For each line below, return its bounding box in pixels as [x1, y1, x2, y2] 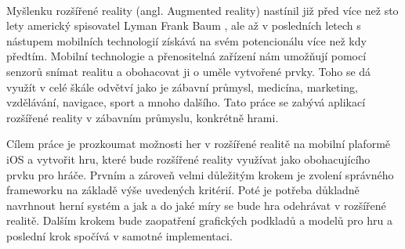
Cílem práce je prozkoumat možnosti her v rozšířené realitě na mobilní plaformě [6, 135, 391, 152]
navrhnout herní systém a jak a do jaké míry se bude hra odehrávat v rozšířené [6, 197, 386, 213]
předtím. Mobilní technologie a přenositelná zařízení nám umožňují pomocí [6, 48, 367, 64]
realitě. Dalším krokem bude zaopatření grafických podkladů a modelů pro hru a [6, 212, 392, 229]
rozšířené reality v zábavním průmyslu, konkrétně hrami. [6, 109, 279, 125]
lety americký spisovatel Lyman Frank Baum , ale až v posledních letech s [6, 17, 361, 34]
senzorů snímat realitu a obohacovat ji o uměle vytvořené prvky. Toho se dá [6, 63, 371, 79]
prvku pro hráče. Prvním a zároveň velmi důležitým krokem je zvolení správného [6, 166, 394, 182]
